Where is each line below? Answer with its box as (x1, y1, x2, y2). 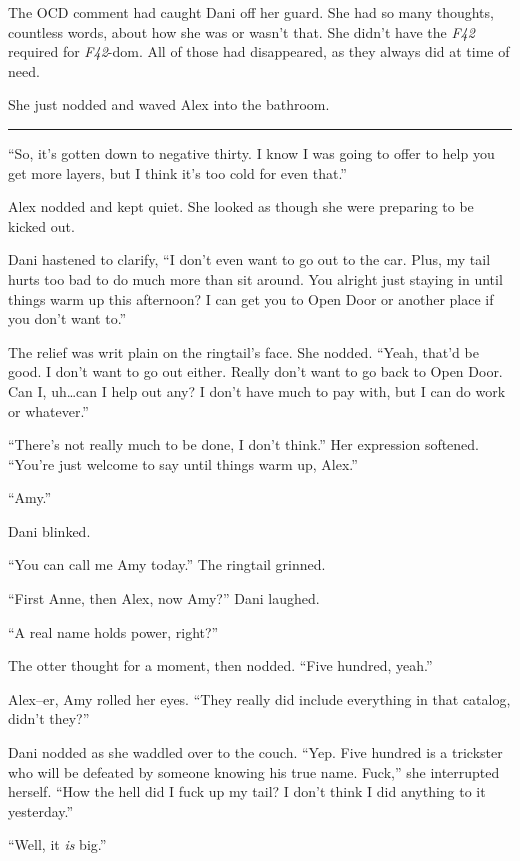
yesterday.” (8, 800, 74, 821)
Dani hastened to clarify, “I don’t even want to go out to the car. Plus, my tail (8, 249, 491, 270)
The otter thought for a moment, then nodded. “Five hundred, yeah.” (8, 655, 433, 676)
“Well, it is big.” (8, 834, 107, 855)
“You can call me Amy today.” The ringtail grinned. (8, 554, 326, 575)
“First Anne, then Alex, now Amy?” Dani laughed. (8, 588, 320, 609)
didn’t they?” (8, 708, 90, 729)
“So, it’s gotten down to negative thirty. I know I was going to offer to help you (8, 142, 495, 163)
